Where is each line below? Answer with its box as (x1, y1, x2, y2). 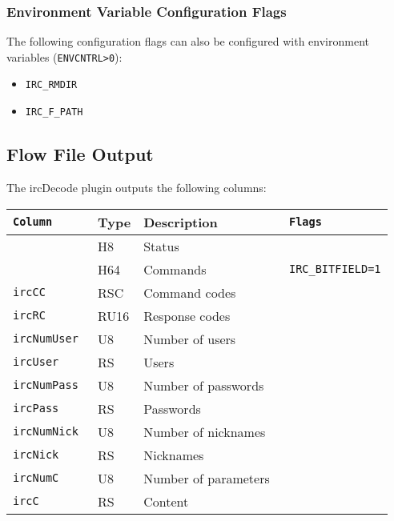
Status (143, 236, 179, 255)
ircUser (13, 355, 59, 369)
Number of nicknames (143, 422, 266, 441)
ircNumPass (13, 379, 78, 392)
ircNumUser (13, 332, 78, 346)
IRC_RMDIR (25, 79, 78, 91)
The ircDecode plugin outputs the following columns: (6, 178, 267, 195)
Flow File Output (6, 142, 154, 166)
